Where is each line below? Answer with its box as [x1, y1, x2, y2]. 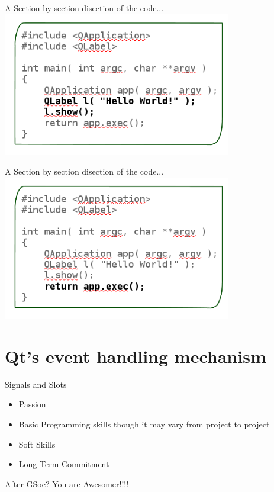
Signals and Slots [5, 378, 67, 390]
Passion [18, 398, 46, 410]
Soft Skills [18, 438, 56, 450]
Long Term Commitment [18, 458, 109, 470]
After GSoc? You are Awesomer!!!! [5, 477, 129, 490]
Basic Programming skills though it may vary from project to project [18, 417, 270, 430]
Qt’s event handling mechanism [5, 343, 266, 368]
